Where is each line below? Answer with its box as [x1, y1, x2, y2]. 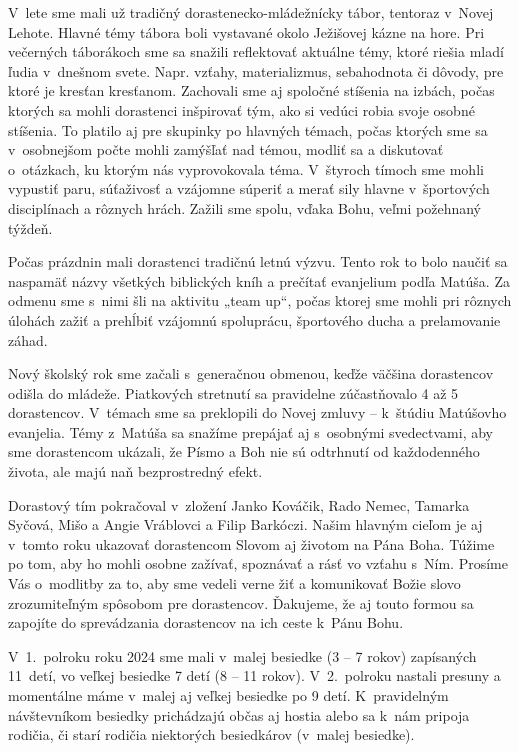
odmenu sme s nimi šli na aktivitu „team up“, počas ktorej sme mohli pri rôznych [8, 290, 512, 311]
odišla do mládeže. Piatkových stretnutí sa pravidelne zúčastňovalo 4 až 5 [8, 382, 459, 403]
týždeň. [8, 217, 53, 238]
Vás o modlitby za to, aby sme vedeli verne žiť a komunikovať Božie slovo [8, 573, 461, 594]
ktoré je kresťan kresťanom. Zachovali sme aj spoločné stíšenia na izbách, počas [8, 80, 495, 101]
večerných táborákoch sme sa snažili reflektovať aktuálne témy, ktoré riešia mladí [8, 41, 504, 62]
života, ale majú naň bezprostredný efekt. [8, 461, 263, 482]
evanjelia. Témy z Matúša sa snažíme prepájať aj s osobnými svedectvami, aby [8, 421, 493, 442]
